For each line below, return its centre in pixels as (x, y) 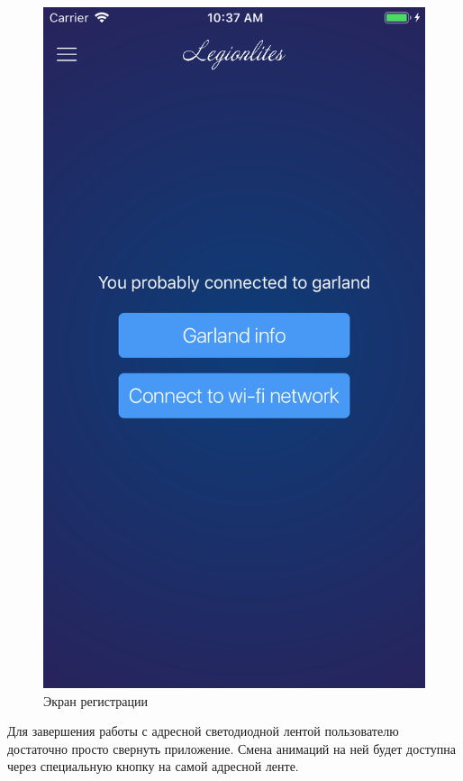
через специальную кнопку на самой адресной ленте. (153, 766)
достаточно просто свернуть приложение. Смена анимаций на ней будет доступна (231, 748)
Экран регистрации (96, 700)
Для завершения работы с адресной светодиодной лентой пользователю (203, 731)
